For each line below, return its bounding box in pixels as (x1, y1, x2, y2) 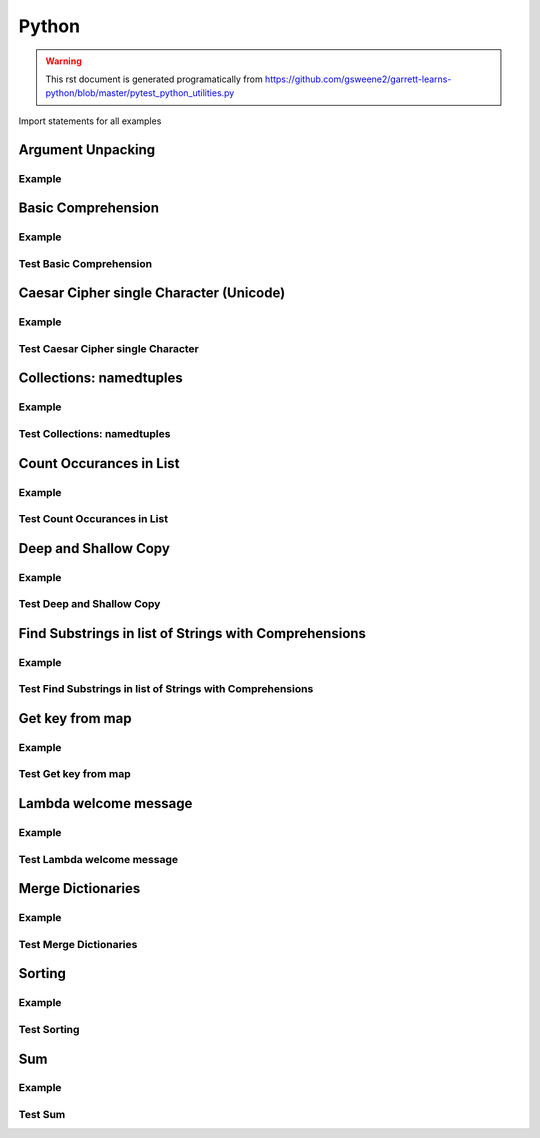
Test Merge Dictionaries (18, 937, 138, 951)
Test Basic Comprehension (18, 256, 153, 270)
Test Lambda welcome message (18, 852, 179, 866)
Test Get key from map (18, 767, 131, 781)
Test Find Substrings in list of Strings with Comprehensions (18, 682, 314, 696)
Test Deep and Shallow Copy (18, 597, 161, 611)
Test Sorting (18, 1022, 80, 1036)
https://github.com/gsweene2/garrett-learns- (265, 73, 452, 85)
